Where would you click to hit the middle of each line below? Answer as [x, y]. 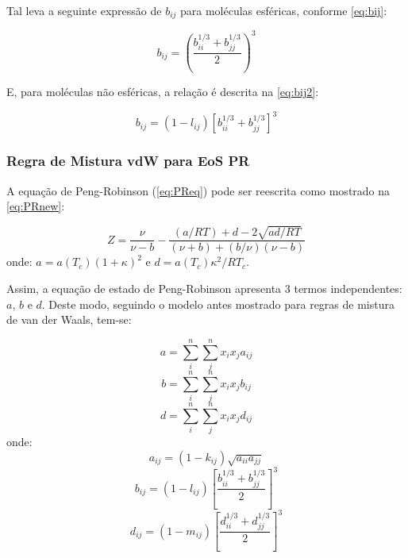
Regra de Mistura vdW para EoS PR [128, 161]
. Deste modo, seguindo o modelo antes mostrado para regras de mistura [218, 304]
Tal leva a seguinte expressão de [84, 10]
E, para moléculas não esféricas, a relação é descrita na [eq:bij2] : [163, 92]
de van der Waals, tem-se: [69, 319]
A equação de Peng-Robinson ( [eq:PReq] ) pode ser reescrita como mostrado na [198, 190]
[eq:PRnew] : [36, 206]
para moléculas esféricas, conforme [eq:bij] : [284, 10]
